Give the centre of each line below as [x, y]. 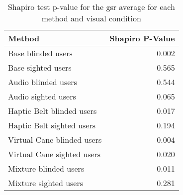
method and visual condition [91, 18]
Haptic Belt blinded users [52, 111]
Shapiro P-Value [142, 38]
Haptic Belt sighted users [52, 125]
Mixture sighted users [46, 183]
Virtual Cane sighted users [54, 154]
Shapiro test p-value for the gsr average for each [91, 7]
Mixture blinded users [46, 168]
